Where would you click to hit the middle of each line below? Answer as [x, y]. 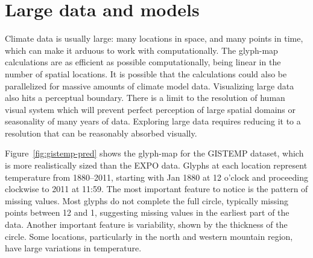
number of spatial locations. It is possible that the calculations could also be [146, 73]
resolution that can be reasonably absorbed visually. [101, 133]
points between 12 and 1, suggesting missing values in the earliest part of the [147, 212]
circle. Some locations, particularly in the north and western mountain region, [149, 236]
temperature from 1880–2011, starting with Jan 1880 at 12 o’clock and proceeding [156, 177]
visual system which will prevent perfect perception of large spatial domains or [150, 109]
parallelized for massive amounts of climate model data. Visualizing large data [150, 85]
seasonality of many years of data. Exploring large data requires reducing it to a [153, 121]
